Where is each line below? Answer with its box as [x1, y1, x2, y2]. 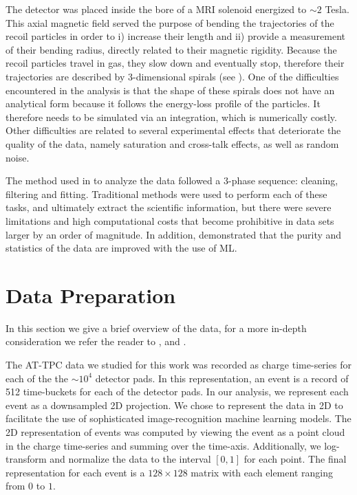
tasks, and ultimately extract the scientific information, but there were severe [6, 200, 332, 214]
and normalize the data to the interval [50, 452, 211, 466]
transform [6, 452, 47, 466]
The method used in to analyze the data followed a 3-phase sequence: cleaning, [6, 173, 338, 188]
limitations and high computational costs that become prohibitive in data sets [6, 213, 334, 228]
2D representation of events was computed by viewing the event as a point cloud [6, 424, 345, 439]
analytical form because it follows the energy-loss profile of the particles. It [6, 96, 321, 111]
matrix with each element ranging [191, 465, 333, 479]
